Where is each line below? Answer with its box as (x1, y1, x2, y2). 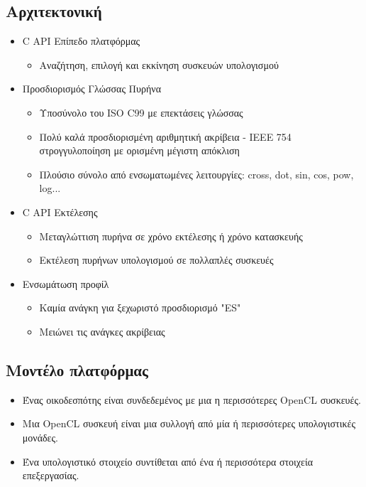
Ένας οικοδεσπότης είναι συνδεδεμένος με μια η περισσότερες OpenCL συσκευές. (22, 392, 361, 407)
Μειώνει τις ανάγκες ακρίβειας (39, 323, 165, 338)
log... (39, 181, 61, 196)
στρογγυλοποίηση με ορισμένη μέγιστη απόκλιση (39, 143, 240, 158)
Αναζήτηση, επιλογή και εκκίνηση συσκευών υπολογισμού (39, 57, 279, 72)
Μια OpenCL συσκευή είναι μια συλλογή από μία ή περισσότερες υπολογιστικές (22, 416, 355, 431)
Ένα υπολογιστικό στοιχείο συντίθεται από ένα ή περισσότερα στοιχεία (22, 454, 314, 469)
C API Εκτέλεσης (22, 204, 98, 219)
